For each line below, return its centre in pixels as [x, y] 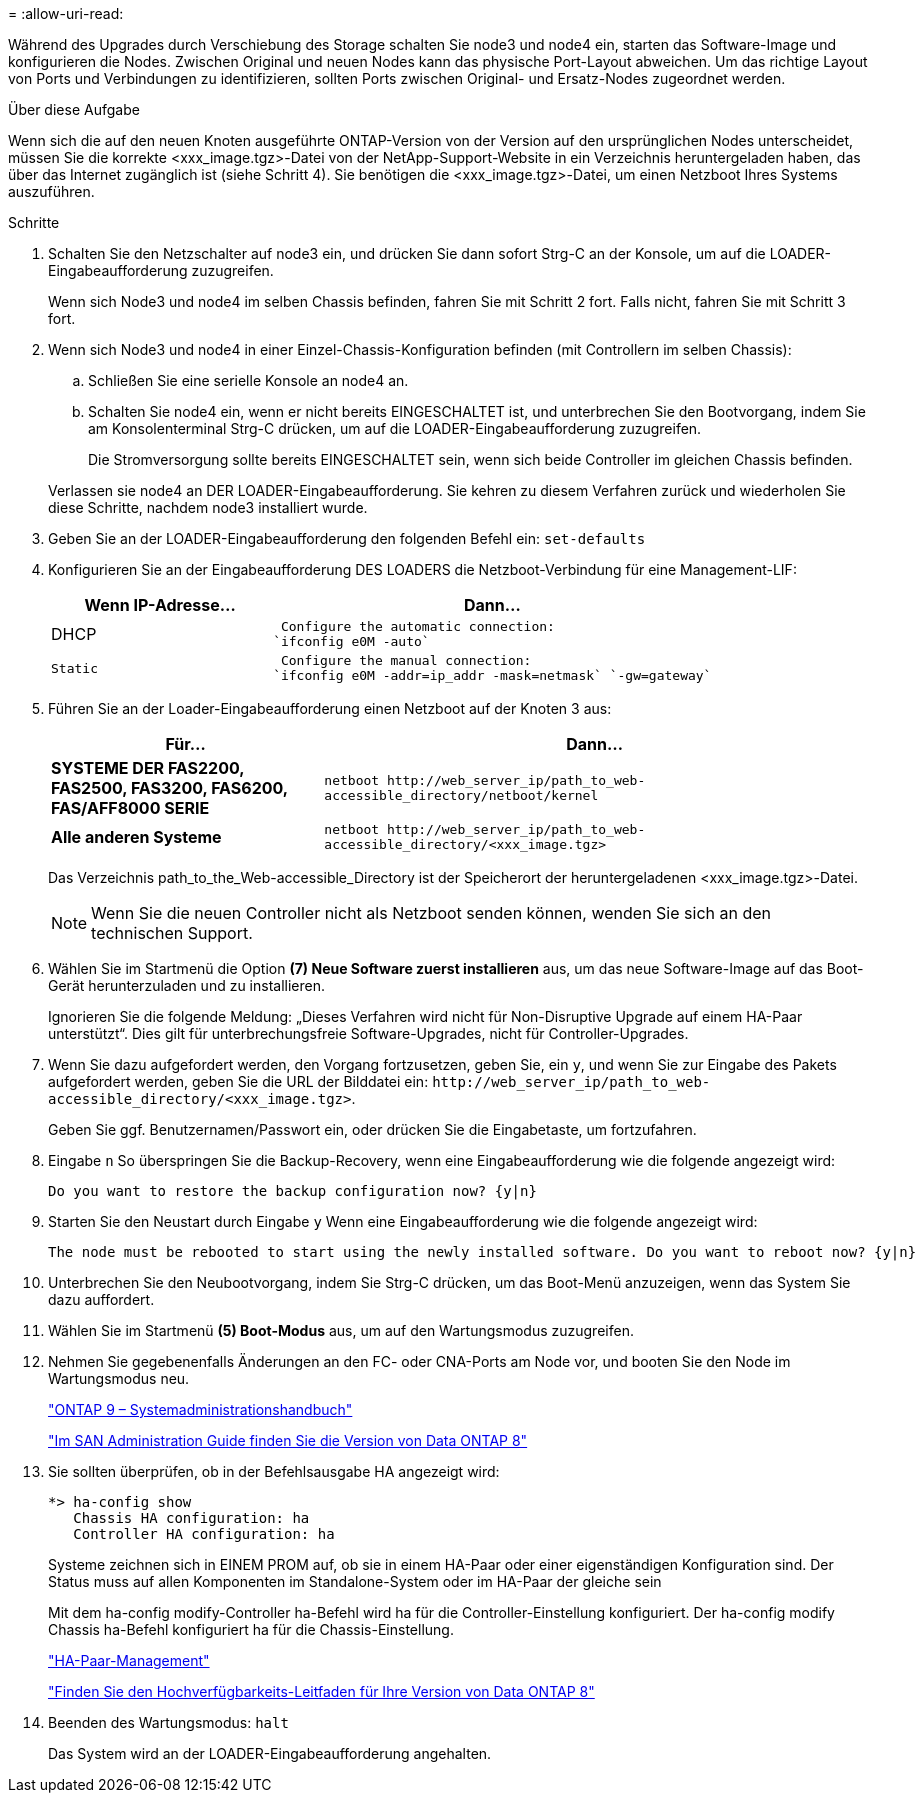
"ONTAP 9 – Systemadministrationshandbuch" [200, 1409]
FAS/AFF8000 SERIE [130, 808]
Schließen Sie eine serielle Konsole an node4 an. [248, 380]
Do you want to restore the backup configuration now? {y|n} [292, 1191]
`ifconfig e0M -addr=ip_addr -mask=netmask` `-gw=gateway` [492, 675]
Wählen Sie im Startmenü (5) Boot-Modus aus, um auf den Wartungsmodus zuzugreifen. [341, 1330]
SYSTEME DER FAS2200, [148, 768]
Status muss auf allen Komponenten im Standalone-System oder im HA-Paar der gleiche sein [355, 1581]
